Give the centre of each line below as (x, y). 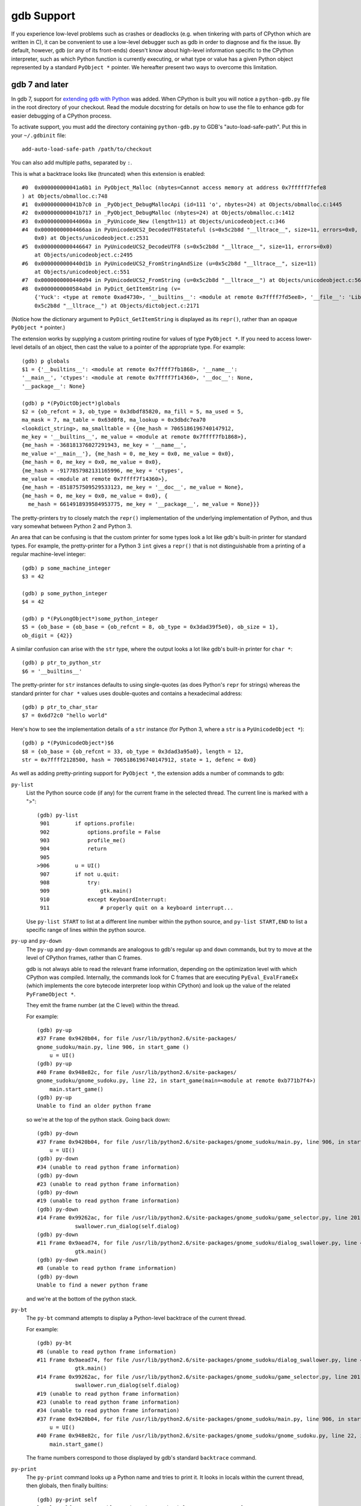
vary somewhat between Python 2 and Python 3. (72, 526)
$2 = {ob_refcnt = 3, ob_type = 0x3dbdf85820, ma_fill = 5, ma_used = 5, (133, 411)
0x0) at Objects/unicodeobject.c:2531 (91, 238)
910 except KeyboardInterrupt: (103, 899)
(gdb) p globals (46, 361)
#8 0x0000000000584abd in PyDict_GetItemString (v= (101, 289)
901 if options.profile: (88, 823)
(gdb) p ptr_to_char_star (60, 707)
